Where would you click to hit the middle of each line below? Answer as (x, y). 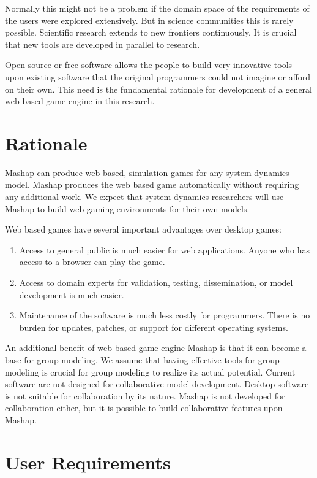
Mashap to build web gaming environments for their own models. (127, 208)
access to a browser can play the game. (92, 262)
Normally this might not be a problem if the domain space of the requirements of (157, 8)
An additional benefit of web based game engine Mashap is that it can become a (156, 348)
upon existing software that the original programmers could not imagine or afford (158, 76)
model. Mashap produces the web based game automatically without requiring (152, 184)
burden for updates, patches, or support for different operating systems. (154, 327)
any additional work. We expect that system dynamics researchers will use (144, 197)
